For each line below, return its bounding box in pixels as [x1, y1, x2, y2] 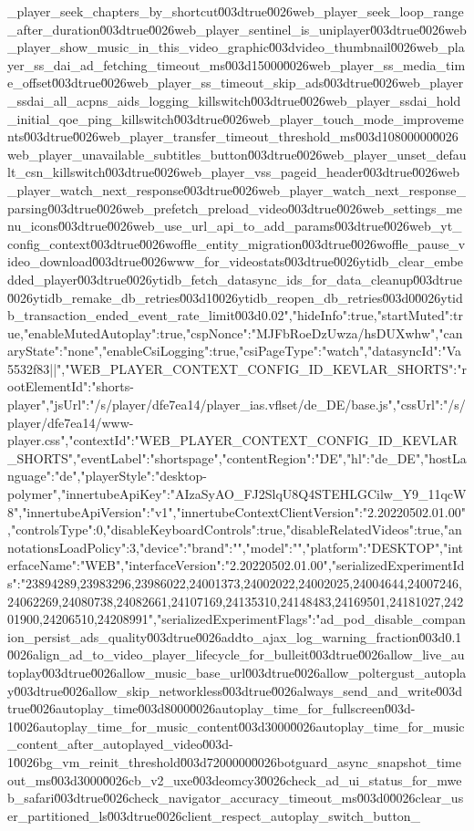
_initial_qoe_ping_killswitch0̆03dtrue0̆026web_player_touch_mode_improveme [7, 109, 464, 128]
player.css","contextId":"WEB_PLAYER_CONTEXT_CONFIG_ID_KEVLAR [7, 431, 458, 450]
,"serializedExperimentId [327, 556, 465, 575]
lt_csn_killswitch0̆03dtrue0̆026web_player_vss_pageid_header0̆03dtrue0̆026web [7, 162, 459, 182]
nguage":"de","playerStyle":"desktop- [7, 466, 208, 485]
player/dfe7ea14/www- [7, 412, 134, 431]
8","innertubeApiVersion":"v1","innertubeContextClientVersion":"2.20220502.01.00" [7, 502, 466, 521]
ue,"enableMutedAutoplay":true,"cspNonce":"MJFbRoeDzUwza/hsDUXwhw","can [7, 323, 463, 342]
